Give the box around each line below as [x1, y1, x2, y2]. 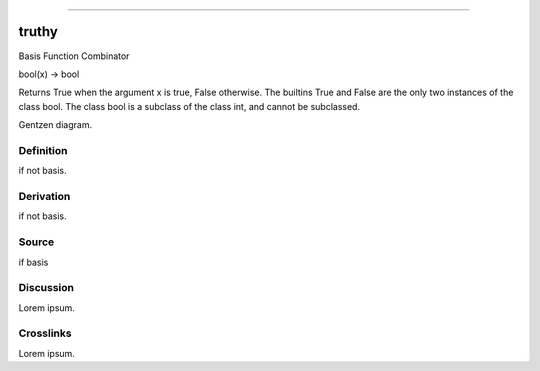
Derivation [18, 189, 71, 203]
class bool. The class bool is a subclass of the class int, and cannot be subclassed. [18, 100, 360, 112]
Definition [18, 143, 68, 157]
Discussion [18, 281, 75, 295]
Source [18, 235, 55, 249]
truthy [18, 23, 59, 40]
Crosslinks [18, 326, 72, 340]
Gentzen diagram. [18, 119, 93, 131]
